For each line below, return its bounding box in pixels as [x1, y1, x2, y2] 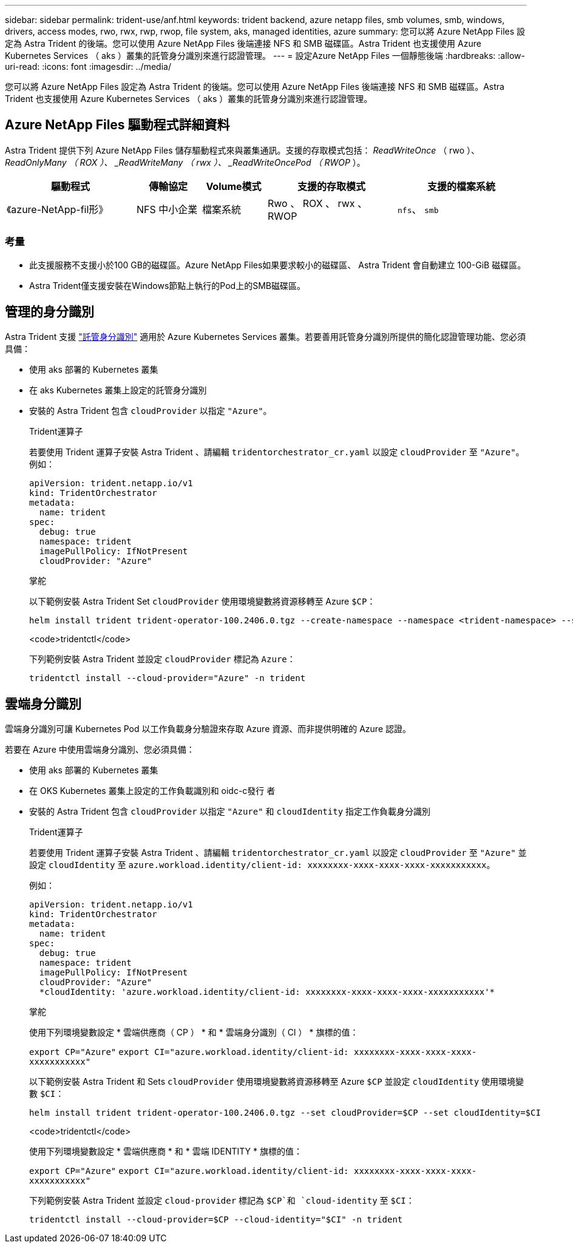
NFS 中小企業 [137, 203, 198, 215]
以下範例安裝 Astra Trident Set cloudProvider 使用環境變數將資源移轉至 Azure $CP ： [29, 596, 376, 607]
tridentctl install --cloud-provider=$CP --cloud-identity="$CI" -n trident [29, 1215, 403, 1225]
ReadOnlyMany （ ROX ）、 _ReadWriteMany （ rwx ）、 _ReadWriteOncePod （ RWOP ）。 [5, 157, 365, 168]
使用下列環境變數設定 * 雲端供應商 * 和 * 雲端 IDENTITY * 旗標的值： [29, 1146, 302, 1157]
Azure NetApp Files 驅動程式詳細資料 [5, 117, 230, 133]
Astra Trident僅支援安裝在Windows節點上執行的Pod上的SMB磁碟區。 [29, 280, 305, 291]
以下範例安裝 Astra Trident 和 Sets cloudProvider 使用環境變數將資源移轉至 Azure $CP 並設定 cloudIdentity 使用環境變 [29, 1076, 524, 1087]
